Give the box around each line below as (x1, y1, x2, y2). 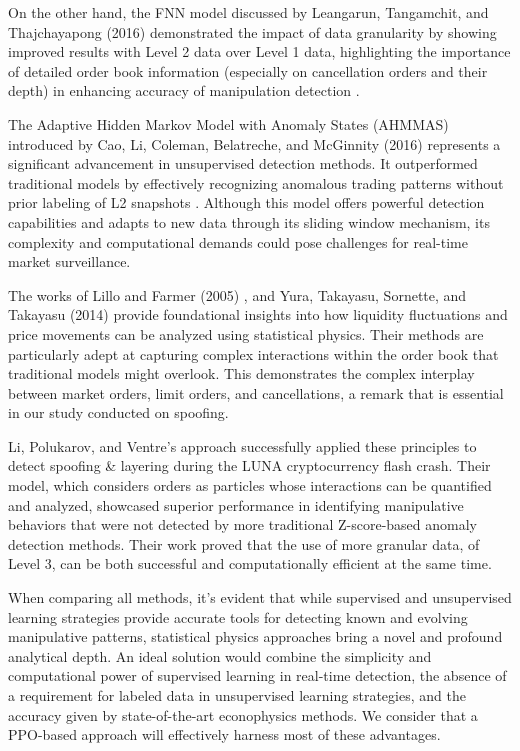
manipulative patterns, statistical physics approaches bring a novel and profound (8, 626, 503, 647)
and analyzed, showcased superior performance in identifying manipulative (8, 494, 464, 515)
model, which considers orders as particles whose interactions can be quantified (8, 475, 492, 496)
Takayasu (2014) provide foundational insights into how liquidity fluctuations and (8, 304, 508, 325)
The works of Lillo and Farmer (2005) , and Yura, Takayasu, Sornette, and (8, 284, 467, 305)
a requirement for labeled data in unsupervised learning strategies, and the (8, 685, 466, 705)
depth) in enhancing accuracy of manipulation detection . (8, 80, 360, 101)
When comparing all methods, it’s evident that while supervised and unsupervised (8, 587, 512, 608)
